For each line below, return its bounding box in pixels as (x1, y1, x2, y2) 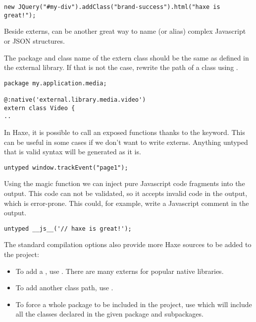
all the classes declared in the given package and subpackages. (15, 309, 204, 319)
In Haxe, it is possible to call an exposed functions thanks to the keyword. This (4, 127, 245, 137)
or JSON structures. (4, 35, 65, 46)
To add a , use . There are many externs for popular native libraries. (15, 265, 224, 276)
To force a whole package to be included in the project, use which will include (15, 299, 252, 309)
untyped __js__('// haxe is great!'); (4, 225, 132, 232)
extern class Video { (4, 104, 75, 112)
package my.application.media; (4, 79, 107, 87)
